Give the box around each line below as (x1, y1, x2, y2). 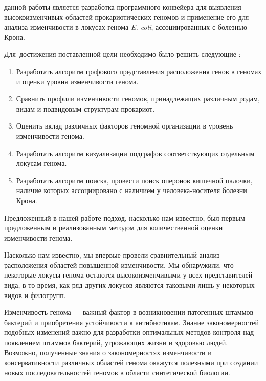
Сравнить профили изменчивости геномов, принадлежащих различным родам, (16, 93, 260, 104)
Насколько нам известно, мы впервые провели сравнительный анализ (4, 249, 220, 260)
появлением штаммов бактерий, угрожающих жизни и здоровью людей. (4, 337, 228, 348)
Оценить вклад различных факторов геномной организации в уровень (16, 120, 233, 131)
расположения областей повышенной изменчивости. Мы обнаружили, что (4, 259, 234, 270)
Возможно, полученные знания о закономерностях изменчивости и (4, 347, 212, 357)
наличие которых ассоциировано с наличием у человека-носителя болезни (16, 185, 247, 196)
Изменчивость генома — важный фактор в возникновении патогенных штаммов (4, 307, 254, 317)
